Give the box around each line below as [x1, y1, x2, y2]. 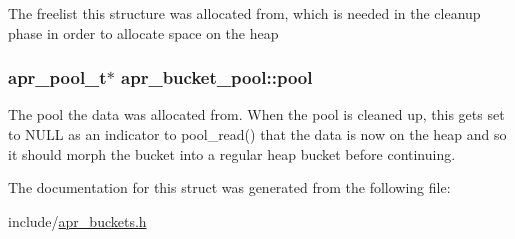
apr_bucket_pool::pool [121, 65, 313, 90]
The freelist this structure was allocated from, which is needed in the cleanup [8, 3, 481, 23]
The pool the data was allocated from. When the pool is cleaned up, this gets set [8, 104, 505, 125]
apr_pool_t [8, 65, 107, 90]
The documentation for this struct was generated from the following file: [8, 177, 451, 198]
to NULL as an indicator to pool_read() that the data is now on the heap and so [8, 124, 507, 144]
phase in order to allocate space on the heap [8, 22, 279, 43]
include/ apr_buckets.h [8, 210, 147, 231]
